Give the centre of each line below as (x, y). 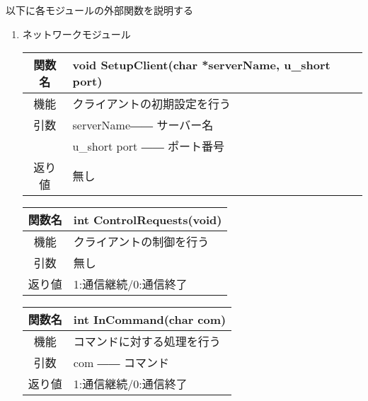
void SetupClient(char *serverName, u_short (201, 65)
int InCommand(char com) (150, 319)
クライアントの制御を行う (141, 242)
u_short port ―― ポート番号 (148, 146)
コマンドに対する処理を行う (147, 342)
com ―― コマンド (121, 363)
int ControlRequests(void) (148, 219)
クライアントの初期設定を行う (151, 104)
